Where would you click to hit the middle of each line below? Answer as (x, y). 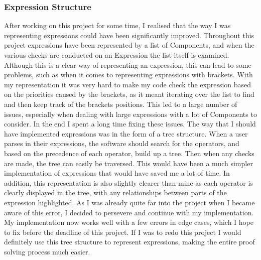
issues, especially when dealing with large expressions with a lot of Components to (130, 114)
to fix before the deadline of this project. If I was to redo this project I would (123, 232)
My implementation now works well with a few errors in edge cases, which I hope (129, 222)
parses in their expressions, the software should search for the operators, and (122, 143)
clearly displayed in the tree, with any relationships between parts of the (115, 192)
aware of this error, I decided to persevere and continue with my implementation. (129, 212)
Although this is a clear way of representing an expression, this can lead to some (128, 64)
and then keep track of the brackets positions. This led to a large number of (121, 104)
